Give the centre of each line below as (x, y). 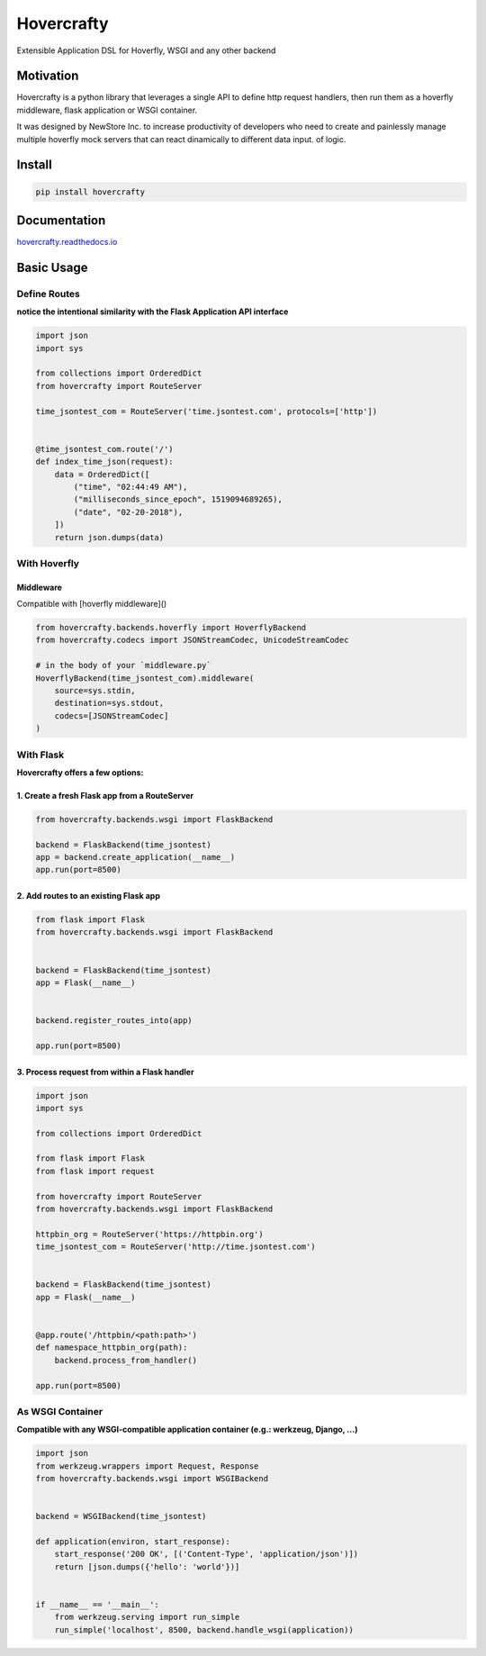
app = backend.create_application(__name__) (135, 857)
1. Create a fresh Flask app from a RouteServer (105, 795)
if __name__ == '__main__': (97, 1604)
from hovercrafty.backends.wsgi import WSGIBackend (152, 1478)
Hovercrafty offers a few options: (80, 772)
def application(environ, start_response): (133, 1541)
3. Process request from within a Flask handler (105, 1072)
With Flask (40, 755)
